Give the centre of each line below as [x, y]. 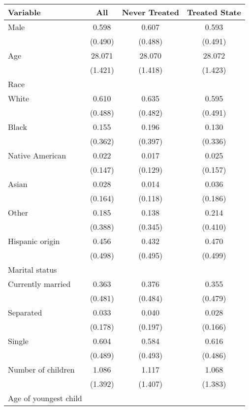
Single [18, 341]
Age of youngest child [45, 398]
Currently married [39, 284]
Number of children [41, 369]
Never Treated [150, 12]
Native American [37, 155]
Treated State [214, 12]
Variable [24, 12]
